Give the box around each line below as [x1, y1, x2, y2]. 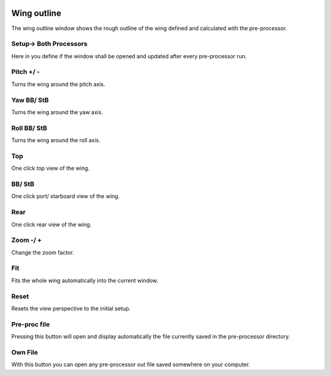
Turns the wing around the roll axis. [11, 137, 101, 144]
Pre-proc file [11, 320, 50, 328]
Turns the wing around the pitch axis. [11, 80, 105, 88]
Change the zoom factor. [11, 248, 74, 256]
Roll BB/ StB [11, 123, 47, 132]
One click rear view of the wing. [11, 221, 92, 228]
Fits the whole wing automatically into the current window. [11, 277, 159, 284]
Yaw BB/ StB [11, 96, 49, 104]
